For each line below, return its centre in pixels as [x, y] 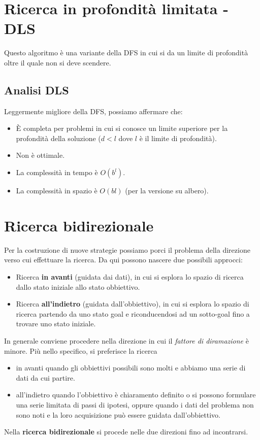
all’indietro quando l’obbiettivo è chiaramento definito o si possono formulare [136, 395]
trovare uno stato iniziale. [56, 324]
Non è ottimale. [40, 155]
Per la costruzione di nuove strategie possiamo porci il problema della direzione [127, 249]
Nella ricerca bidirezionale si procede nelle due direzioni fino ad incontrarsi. [126, 432]
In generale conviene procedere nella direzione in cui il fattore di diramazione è [126, 340]
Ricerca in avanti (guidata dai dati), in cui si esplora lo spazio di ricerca [130, 276]
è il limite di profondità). [178, 138]
